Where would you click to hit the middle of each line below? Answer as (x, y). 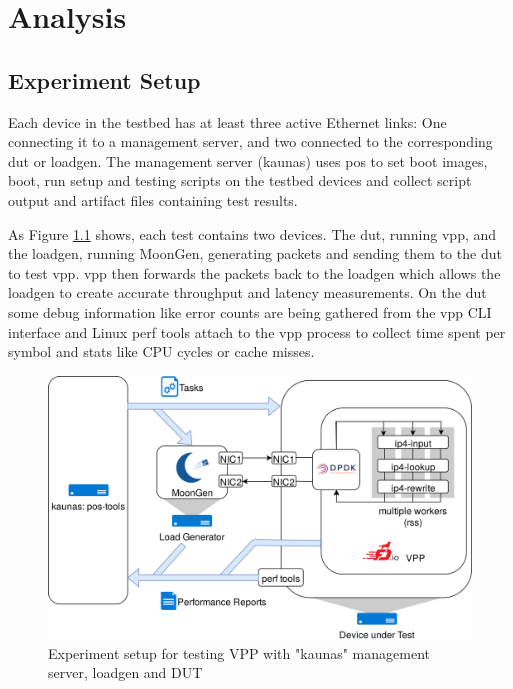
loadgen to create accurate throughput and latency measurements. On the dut (247, 292)
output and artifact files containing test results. (153, 199)
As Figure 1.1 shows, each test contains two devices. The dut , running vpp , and (252, 233)
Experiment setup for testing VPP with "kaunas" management (239, 652)
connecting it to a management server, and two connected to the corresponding (250, 141)
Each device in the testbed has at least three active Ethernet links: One (227, 121)
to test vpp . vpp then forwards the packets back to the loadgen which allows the (254, 272)
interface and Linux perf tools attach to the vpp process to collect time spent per (257, 331)
